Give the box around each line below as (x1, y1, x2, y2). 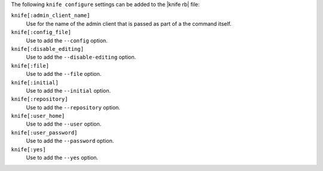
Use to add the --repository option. (26, 103, 121, 111)
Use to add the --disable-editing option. (26, 54, 136, 61)
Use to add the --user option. (26, 120, 102, 128)
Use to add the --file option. (26, 71, 102, 78)
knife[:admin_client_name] (11, 12, 90, 19)
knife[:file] (11, 62, 50, 69)
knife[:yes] (11, 146, 46, 152)
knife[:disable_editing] (11, 45, 84, 52)
